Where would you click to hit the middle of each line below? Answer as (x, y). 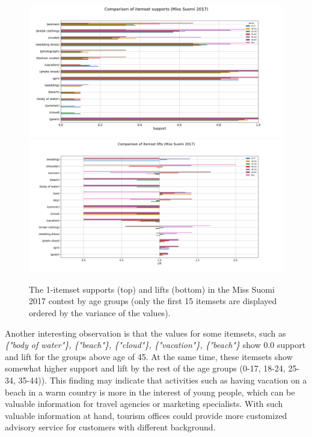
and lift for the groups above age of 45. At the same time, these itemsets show (149, 356)
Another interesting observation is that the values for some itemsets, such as (145, 333)
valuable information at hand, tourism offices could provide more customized (146, 415)
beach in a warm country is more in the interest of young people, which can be (150, 392)
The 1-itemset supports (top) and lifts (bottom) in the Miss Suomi (152, 289)
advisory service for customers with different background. (110, 427)
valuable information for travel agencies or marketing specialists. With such (144, 404)
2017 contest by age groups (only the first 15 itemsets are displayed (153, 301)
